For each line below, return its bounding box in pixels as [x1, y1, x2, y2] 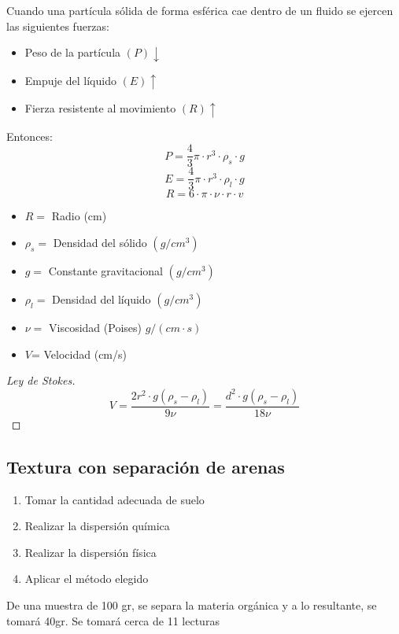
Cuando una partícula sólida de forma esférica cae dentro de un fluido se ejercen [6, 2, 393, 18]
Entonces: [6, 127, 53, 144]
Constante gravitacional [48, 263, 163, 278]
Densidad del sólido [53, 234, 147, 250]
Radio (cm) [51, 208, 107, 224]
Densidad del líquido [52, 291, 151, 307]
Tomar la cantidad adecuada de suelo [24, 491, 205, 507]
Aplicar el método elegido [24, 570, 149, 587]
